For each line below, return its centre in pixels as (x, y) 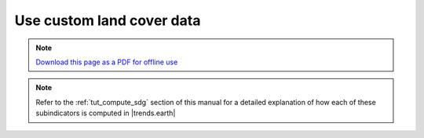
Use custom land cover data (108, 20)
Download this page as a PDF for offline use (107, 62)
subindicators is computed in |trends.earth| (106, 113)
